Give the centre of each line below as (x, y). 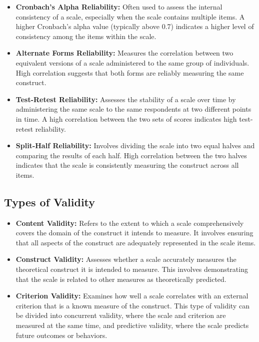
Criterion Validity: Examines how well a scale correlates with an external (132, 296)
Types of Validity (50, 202)
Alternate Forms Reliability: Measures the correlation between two (124, 53)
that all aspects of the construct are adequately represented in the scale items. (136, 242)
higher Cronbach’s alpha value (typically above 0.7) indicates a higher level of (135, 26)
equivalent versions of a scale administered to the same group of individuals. (132, 62)
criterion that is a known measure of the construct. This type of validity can (132, 305)
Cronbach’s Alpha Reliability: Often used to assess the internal (119, 7)
